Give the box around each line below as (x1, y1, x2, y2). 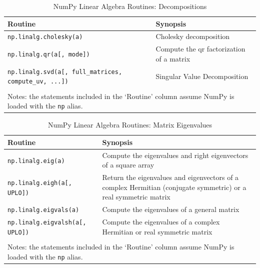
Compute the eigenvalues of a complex (102, 216, 220, 227)
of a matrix (155, 53, 190, 63)
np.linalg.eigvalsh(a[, (7, 219, 86, 226)
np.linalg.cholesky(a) (7, 33, 83, 41)
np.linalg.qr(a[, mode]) (7, 51, 90, 58)
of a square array (102, 159, 154, 170)
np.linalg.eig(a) (7, 157, 65, 164)
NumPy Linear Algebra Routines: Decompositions (53, 1, 207, 11)
